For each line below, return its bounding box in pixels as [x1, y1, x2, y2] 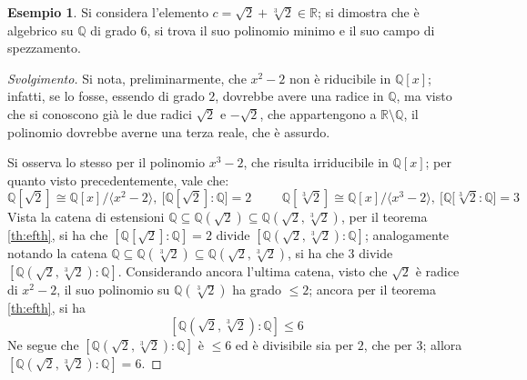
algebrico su [7, 20, 74, 39]
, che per [363, 335, 412, 354]
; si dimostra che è [317, 3, 420, 21]
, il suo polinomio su [56, 280, 170, 299]
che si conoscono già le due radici [7, 104, 192, 123]
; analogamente [364, 225, 450, 245]
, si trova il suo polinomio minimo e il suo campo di [147, 20, 435, 39]
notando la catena [7, 244, 107, 263]
